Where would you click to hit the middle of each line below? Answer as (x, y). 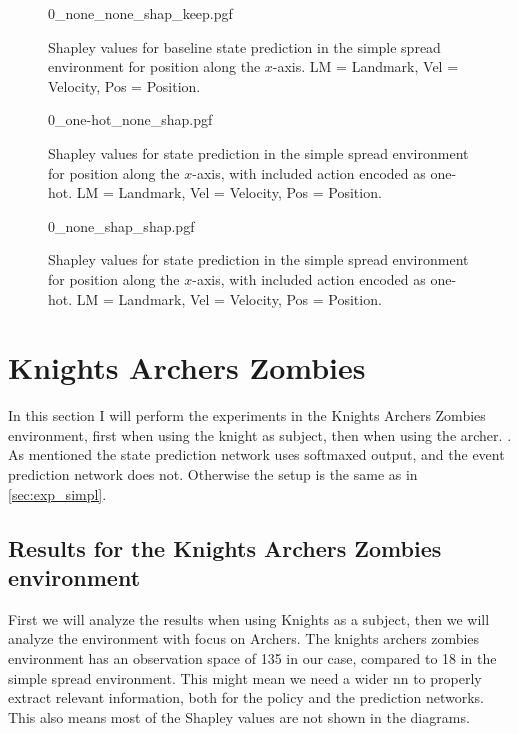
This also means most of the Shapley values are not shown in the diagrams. (239, 716)
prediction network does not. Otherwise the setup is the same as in (213, 474)
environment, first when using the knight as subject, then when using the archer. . (260, 434)
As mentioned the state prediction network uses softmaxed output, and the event (256, 454)
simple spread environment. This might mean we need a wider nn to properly (245, 677)
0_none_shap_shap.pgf (121, 225)
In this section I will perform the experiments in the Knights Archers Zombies (247, 415)
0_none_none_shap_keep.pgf (140, 13)
